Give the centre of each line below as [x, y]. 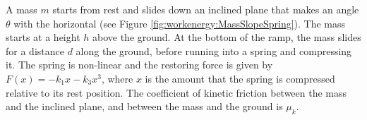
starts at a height [43, 37]
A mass [22, 9]
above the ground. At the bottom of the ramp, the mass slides [227, 37]
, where [117, 78]
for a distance [35, 50]
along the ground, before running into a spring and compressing [214, 50]
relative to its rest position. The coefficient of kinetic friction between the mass [176, 92]
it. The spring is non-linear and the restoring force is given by [139, 65]
